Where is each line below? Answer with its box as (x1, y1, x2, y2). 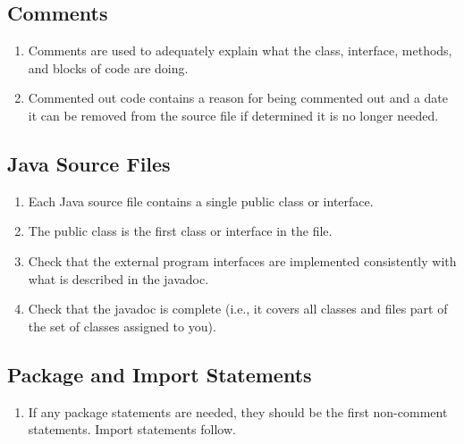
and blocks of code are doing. (28, 58, 189, 77)
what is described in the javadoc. (28, 269, 209, 288)
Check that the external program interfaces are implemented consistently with (28, 251, 457, 270)
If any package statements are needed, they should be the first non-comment (28, 402, 448, 421)
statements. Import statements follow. (28, 420, 236, 439)
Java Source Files (7, 149, 171, 177)
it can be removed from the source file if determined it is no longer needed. (28, 105, 439, 124)
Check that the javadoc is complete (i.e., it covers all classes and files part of (28, 299, 448, 318)
